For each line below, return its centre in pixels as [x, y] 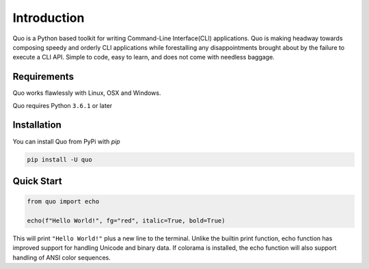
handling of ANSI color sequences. [61, 257]
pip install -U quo [59, 159]
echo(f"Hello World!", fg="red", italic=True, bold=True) [126, 221]
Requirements [43, 77]
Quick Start [37, 181]
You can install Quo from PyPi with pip [67, 141]
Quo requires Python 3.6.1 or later [63, 105]
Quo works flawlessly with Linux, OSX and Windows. [87, 93]
